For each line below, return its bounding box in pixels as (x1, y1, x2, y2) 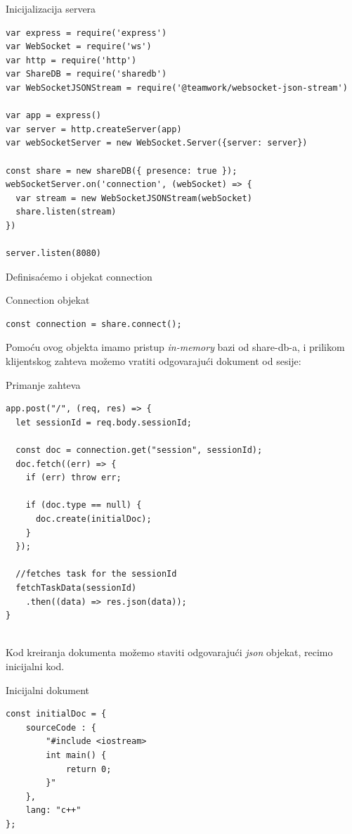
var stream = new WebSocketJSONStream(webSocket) (15, 193, 252, 203)
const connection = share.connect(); (6, 319, 182, 329)
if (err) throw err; (25, 473, 122, 483)
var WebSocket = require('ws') (6, 41, 152, 52)
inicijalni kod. (6, 658, 65, 673)
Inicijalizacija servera (6, 1, 96, 15)
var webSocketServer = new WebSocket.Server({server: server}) (6, 138, 308, 148)
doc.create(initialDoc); (35, 514, 152, 524)
